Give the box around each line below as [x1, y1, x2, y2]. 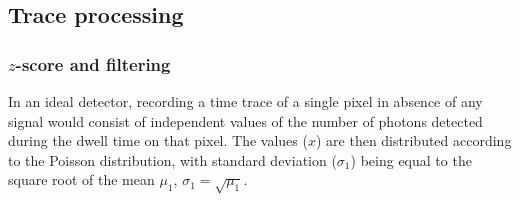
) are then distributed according [315, 130, 512, 151]
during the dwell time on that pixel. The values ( [8, 130, 308, 151]
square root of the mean [8, 169, 155, 190]
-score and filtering [15, 51, 171, 76]
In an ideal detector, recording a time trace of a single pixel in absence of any [8, 91, 483, 111]
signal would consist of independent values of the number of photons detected [8, 110, 483, 131]
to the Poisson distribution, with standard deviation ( [8, 149, 337, 170]
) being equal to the [350, 149, 472, 170]
